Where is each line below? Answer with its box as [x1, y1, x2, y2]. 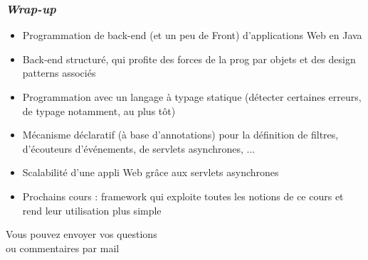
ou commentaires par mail [6, 240, 120, 255]
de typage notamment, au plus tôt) [22, 103, 176, 118]
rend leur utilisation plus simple [22, 202, 162, 217]
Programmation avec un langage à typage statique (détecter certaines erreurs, [22, 90, 362, 104]
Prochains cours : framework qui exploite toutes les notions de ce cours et [22, 188, 344, 203]
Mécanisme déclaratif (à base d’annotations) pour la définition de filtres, [22, 127, 339, 142]
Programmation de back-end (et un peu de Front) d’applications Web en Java [22, 28, 362, 43]
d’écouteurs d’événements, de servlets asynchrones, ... [22, 141, 256, 156]
